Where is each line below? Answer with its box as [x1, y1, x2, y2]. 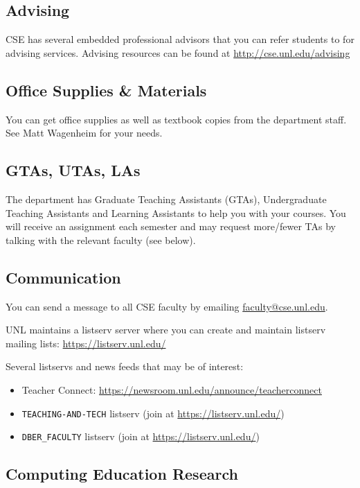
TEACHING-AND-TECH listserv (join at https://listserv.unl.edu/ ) [21, 406, 285, 420]
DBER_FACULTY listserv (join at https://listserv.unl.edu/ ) [21, 429, 260, 444]
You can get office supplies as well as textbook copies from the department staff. [6, 112, 347, 126]
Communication [6, 266, 121, 288]
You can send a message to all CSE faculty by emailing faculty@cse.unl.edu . [6, 299, 328, 313]
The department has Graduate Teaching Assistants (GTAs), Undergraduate [6, 191, 327, 206]
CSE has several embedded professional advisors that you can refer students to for [6, 32, 354, 46]
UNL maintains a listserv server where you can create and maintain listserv [6, 322, 326, 337]
